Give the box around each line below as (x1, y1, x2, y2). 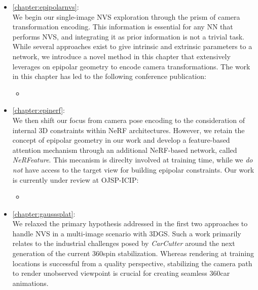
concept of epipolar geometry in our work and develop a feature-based (12, 135, 230, 145)
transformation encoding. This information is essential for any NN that (12, 21, 233, 32)
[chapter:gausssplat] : (12, 208, 76, 219)
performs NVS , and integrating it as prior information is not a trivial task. (12, 31, 245, 42)
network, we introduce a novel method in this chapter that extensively (12, 51, 231, 61)
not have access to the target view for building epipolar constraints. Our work (12, 164, 254, 175)
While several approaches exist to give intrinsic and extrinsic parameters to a (12, 41, 252, 52)
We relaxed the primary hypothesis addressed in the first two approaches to (12, 218, 248, 229)
